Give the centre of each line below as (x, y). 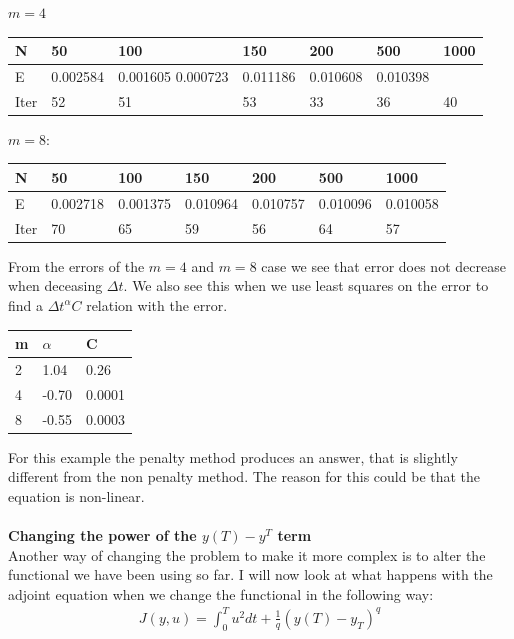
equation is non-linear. (76, 495)
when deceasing (55, 285)
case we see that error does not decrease (383, 265)
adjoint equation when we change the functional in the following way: (221, 593)
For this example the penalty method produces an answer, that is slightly (233, 456)
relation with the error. (157, 304)
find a (26, 304)
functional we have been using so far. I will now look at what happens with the (250, 574)
